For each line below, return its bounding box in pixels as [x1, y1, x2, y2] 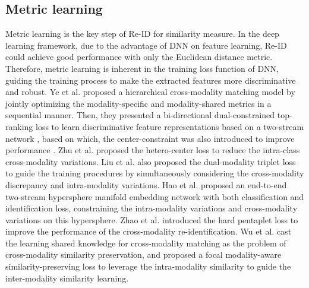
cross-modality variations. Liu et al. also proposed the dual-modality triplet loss [5, 155, 296, 167]
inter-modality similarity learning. [5, 271, 129, 284]
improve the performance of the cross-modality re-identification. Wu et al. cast [5, 225, 292, 238]
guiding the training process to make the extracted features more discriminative [5, 74, 296, 86]
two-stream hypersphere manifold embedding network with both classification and [5, 190, 304, 202]
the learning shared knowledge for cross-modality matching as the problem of [5, 236, 286, 249]
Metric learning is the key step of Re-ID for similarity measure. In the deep [5, 27, 279, 40]
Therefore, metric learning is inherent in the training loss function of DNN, [5, 62, 279, 74]
